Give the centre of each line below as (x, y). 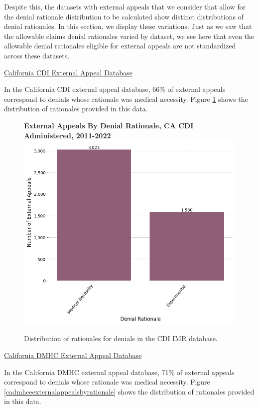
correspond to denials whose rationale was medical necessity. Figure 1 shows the (126, 99)
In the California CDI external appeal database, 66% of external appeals (115, 89)
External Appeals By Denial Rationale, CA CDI (109, 125)
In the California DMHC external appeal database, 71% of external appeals (119, 372)
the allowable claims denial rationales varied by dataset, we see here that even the (129, 36)
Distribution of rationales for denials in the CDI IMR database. (121, 338)
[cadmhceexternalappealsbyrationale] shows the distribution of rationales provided (129, 391)
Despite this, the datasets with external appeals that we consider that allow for (125, 6)
